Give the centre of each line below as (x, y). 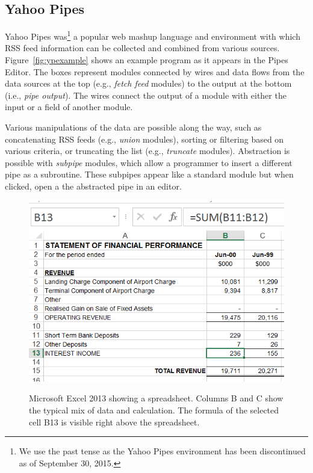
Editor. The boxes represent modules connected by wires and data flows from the (155, 71)
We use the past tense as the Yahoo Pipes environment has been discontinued (162, 451)
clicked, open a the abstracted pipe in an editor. (93, 186)
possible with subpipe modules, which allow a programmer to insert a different (149, 162)
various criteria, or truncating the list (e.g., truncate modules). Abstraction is (147, 151)
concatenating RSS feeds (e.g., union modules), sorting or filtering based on (144, 139)
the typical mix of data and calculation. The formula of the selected (154, 410)
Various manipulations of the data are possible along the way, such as (133, 127)
